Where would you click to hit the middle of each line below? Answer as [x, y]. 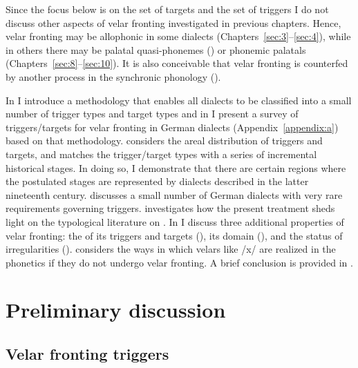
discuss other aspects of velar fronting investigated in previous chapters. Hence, [173, 22]
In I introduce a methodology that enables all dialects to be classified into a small [179, 100]
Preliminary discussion [116, 310]
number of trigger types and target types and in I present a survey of [152, 114]
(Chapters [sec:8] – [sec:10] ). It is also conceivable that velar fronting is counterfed [177, 63]
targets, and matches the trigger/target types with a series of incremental [161, 154]
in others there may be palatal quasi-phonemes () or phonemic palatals [156, 49]
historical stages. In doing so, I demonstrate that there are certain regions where [176, 167]
